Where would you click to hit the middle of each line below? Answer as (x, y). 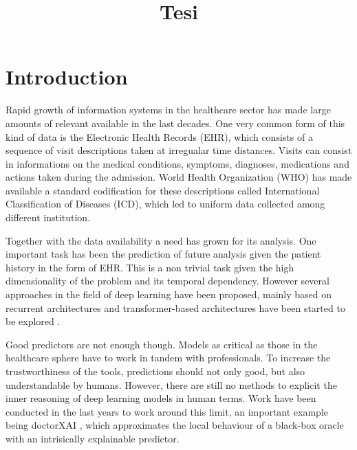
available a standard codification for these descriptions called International (163, 190)
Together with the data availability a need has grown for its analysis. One (161, 240)
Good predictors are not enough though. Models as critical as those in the (162, 344)
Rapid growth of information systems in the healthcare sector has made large (168, 110)
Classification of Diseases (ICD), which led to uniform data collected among (165, 204)
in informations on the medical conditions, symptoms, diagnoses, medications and (177, 163)
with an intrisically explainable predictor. (93, 438)
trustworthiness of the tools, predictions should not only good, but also (155, 371)
